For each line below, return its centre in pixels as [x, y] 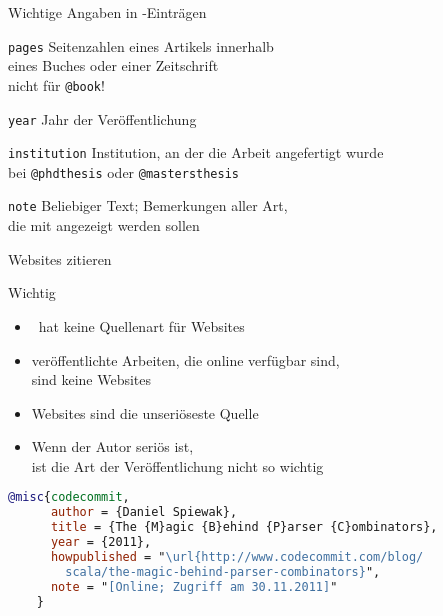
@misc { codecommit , [69, 497]
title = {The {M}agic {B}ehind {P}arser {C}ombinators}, [244, 527]
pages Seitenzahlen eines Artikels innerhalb [141, 45]
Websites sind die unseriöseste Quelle [145, 412]
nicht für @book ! [56, 84]
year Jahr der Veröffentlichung [102, 118]
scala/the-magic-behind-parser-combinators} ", [223, 571]
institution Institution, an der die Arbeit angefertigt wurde [196, 152]
